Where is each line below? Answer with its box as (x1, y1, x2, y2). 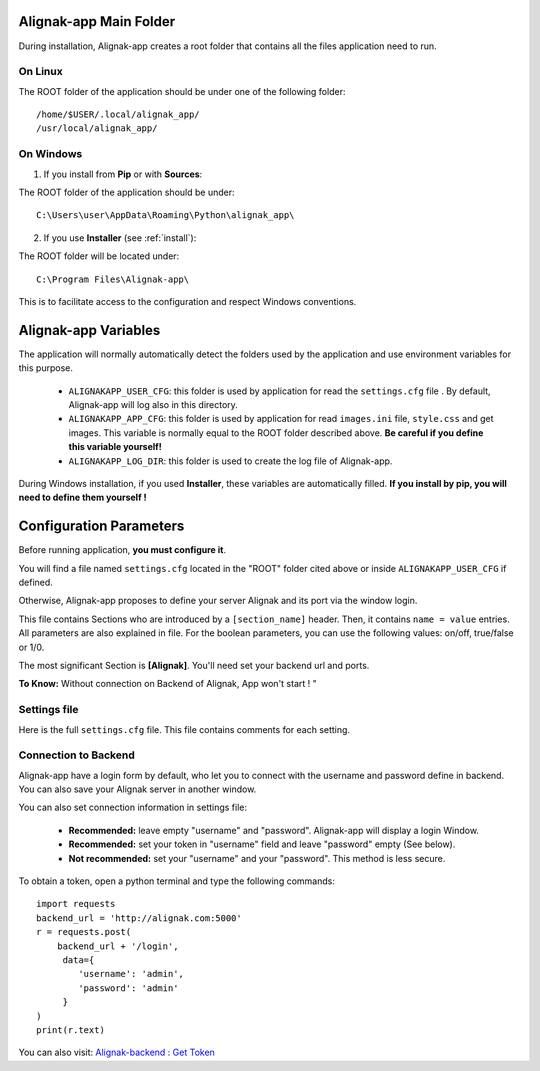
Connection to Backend (18, 748, 135, 762)
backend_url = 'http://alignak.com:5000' (36, 912, 242, 924)
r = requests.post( (36, 926, 132, 938)
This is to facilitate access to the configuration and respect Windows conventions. (18, 295, 357, 307)
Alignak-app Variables (18, 321, 161, 339)
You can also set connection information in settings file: (18, 801, 248, 814)
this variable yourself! (68, 441, 162, 453)
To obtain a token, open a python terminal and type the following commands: (18, 875, 335, 887)
